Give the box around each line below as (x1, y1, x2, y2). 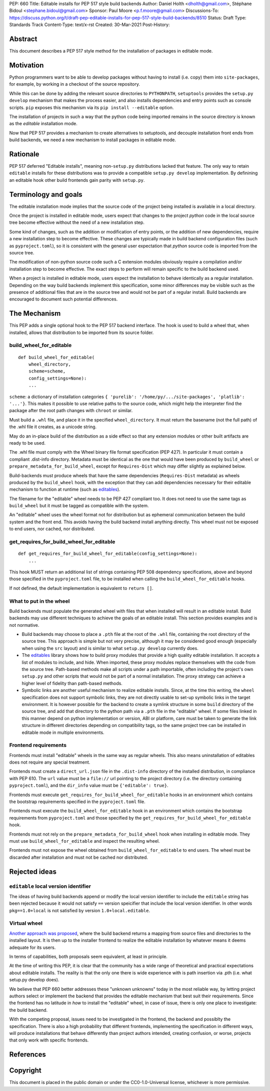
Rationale (9, 150, 39, 158)
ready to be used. (9, 440, 46, 446)
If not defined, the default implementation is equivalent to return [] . (9, 585, 153, 591)
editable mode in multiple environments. (21, 729, 104, 736)
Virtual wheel (9, 920, 42, 927)
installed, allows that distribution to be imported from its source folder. (9, 329, 154, 335)
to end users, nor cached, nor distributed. (9, 526, 95, 532)
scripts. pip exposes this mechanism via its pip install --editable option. (9, 104, 174, 110)
